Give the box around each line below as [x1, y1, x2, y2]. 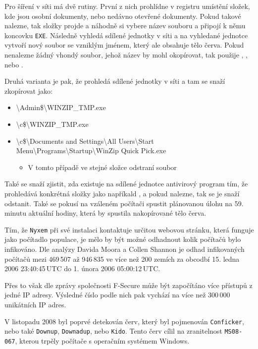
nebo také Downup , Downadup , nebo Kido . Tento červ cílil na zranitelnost [4, 326, 222, 336]
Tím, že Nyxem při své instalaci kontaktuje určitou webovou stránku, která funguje [4, 224, 254, 234]
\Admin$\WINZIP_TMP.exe [16, 102, 106, 113]
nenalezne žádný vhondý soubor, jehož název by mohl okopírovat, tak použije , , [4, 50, 248, 60]
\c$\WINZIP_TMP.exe [16, 119, 89, 129]
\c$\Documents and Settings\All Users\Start [16, 135, 154, 146]
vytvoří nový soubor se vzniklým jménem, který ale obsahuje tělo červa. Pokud [4, 40, 244, 50]
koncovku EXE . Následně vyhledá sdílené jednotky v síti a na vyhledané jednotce [4, 30, 248, 40]
